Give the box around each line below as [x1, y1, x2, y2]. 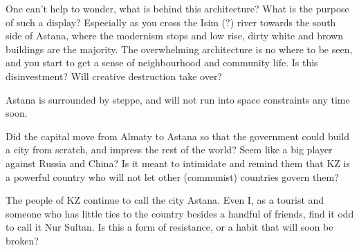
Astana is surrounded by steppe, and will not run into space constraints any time [6, 92, 350, 106]
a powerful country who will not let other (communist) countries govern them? [6, 169, 339, 184]
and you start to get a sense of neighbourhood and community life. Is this [6, 55, 318, 70]
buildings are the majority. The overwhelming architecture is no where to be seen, [6, 41, 353, 56]
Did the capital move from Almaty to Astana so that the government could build [6, 128, 350, 143]
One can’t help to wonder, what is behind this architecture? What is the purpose [6, 1, 349, 15]
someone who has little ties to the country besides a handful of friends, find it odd [6, 206, 354, 220]
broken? [6, 233, 39, 247]
